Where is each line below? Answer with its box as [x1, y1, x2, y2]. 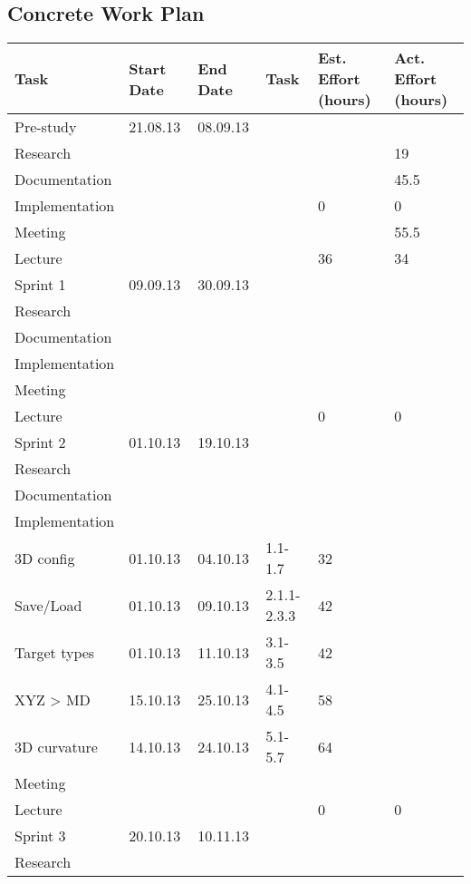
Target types [14, 641, 95, 663]
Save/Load [14, 594, 82, 616]
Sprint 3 [14, 825, 66, 847]
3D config [14, 547, 75, 568]
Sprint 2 [14, 432, 66, 453]
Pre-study [14, 116, 77, 138]
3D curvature [14, 735, 98, 757]
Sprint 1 [14, 274, 66, 296]
